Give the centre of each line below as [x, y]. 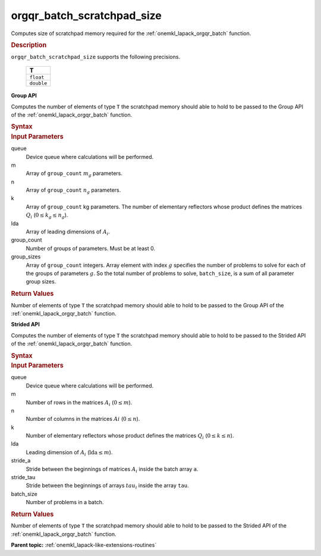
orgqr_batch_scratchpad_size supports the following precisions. [96, 57]
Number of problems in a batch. [65, 502]
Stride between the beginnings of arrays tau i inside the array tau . [108, 486]
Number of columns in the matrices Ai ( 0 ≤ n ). [83, 419]
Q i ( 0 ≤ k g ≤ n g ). [47, 216]
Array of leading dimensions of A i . [68, 232]
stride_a [21, 461]
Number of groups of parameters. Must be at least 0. [91, 248]
